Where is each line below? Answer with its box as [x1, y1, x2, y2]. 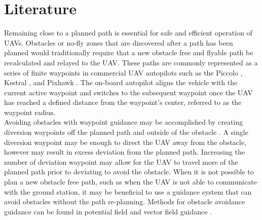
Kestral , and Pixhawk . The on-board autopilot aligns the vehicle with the [4, 77, 238, 88]
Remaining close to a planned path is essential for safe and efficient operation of [4, 27, 252, 38]
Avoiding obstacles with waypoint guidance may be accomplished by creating [4, 117, 243, 127]
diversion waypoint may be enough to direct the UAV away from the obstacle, [4, 136, 246, 147]
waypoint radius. [4, 106, 56, 117]
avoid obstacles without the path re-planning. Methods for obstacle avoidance [4, 196, 245, 207]
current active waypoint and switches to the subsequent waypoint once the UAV [4, 87, 253, 97]
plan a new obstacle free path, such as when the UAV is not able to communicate [4, 176, 257, 187]
